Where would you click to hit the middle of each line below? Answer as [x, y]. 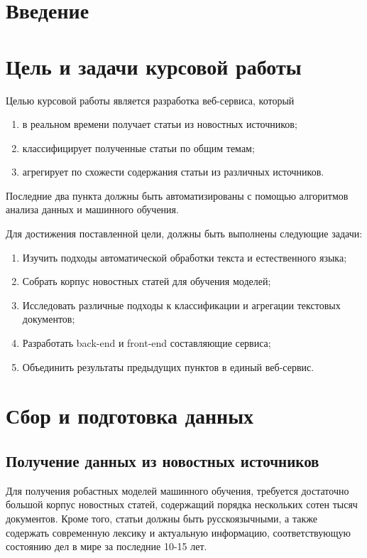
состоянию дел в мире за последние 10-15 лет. [106, 546]
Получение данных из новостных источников [163, 460]
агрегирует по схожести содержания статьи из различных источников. [173, 172]
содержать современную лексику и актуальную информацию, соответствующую [178, 532]
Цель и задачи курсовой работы [154, 66]
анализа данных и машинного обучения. [92, 209]
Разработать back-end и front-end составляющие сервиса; [147, 343]
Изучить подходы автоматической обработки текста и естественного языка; [185, 257]
